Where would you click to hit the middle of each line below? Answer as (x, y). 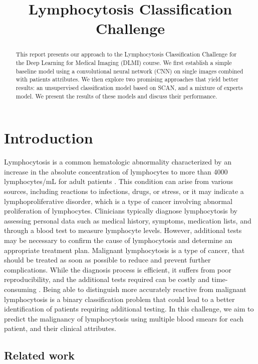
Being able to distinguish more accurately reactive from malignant (145, 289)
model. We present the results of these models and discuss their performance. (116, 96)
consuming (20, 289)
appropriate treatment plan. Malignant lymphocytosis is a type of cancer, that (124, 250)
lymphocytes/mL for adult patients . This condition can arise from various (118, 181)
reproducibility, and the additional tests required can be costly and (107, 279)
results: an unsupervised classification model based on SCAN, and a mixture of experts (129, 87)
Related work (40, 355)
